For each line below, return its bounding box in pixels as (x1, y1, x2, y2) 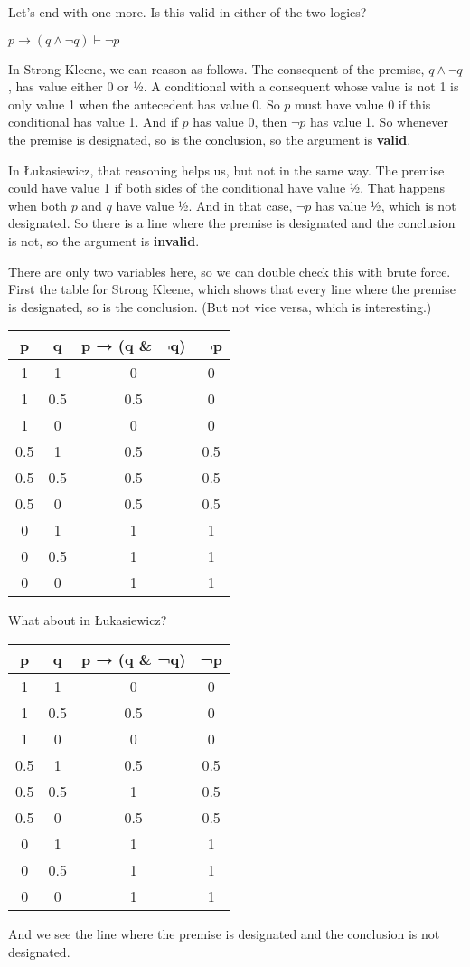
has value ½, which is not (315, 195, 456, 214)
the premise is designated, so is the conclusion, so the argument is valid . (8, 129, 411, 148)
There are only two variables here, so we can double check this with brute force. (8, 261, 451, 280)
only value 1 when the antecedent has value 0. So (8, 94, 280, 113)
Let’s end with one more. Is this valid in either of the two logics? (8, 3, 367, 21)
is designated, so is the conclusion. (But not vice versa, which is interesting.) (8, 297, 432, 316)
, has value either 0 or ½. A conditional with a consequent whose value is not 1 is (8, 77, 459, 96)
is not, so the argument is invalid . (8, 231, 200, 250)
